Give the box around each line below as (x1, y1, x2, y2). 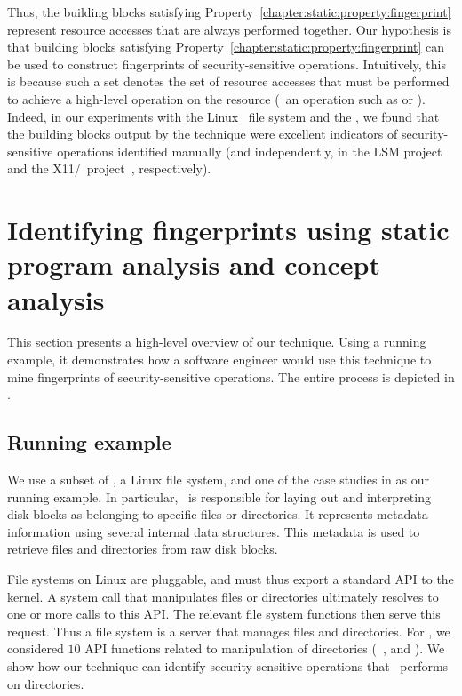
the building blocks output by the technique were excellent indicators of (7, 124, 398, 143)
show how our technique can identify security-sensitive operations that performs (7, 656, 449, 675)
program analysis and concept (7, 246, 380, 283)
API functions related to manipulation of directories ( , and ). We (84, 639, 445, 658)
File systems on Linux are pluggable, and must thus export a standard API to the (7, 569, 454, 588)
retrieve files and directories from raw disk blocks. (7, 540, 278, 558)
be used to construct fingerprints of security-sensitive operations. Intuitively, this (7, 54, 446, 73)
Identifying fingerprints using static (7, 212, 450, 248)
